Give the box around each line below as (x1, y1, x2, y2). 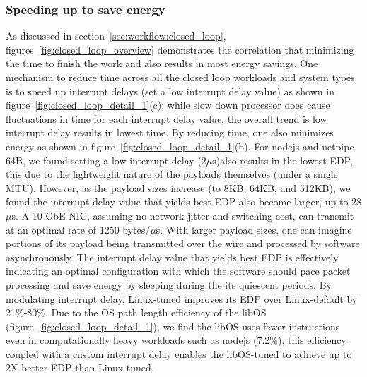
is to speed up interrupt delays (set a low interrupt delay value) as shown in (6, 83, 334, 98)
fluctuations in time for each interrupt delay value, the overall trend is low (6, 111, 327, 126)
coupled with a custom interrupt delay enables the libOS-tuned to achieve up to (6, 346, 352, 361)
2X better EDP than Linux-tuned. (6, 360, 154, 375)
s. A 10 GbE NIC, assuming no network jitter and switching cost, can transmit (11, 208, 354, 222)
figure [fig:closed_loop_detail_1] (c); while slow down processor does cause (6, 97, 330, 112)
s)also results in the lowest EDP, (212, 152, 353, 167)
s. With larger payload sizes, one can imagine (156, 222, 352, 237)
